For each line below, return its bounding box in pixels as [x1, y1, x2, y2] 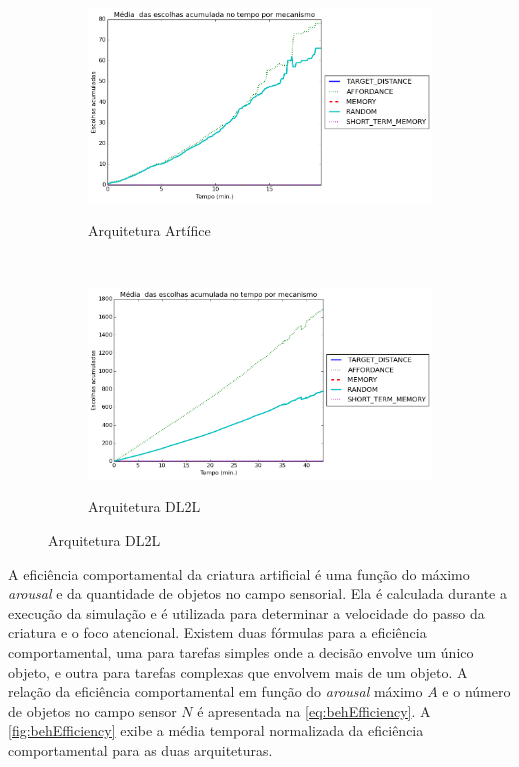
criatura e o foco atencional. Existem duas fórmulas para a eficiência [8, 622, 427, 643]
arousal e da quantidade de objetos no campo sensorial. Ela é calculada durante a [8, 583, 507, 604]
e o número [442, 681, 511, 702]
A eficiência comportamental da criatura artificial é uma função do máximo [8, 563, 470, 584]
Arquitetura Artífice [88, 220, 211, 241]
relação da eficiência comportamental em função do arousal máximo [8, 681, 423, 702]
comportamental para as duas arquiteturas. [8, 740, 273, 760]
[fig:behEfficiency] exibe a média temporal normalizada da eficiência [8, 720, 424, 741]
